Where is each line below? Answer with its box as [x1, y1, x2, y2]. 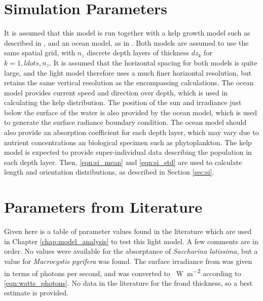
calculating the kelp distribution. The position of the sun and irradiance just [4, 97, 242, 108]
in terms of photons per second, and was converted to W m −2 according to [4, 266, 241, 278]
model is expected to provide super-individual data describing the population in [4, 147, 252, 157]
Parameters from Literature [4, 196, 202, 217]
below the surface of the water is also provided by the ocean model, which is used [4, 107, 257, 117]
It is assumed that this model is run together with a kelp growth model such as [4, 27, 250, 38]
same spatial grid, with [4, 47, 76, 58]
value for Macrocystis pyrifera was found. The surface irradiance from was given [4, 255, 252, 266]
